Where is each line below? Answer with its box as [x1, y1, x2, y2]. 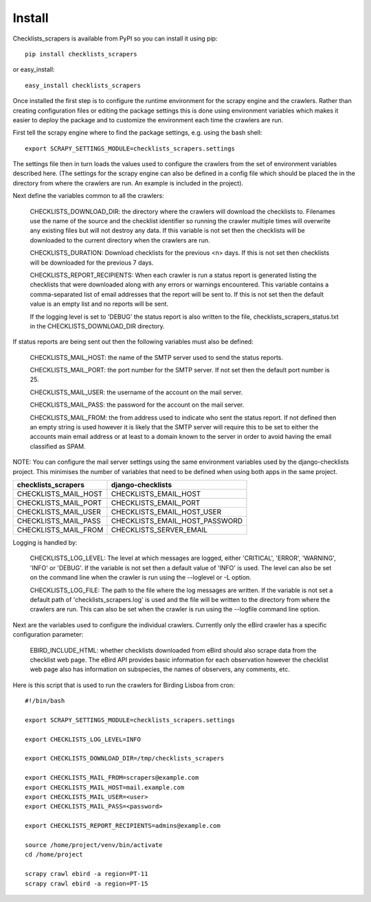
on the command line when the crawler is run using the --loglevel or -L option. [30, 574, 252, 582]
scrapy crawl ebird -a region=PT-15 [25, 879, 148, 888]
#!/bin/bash [25, 697, 65, 705]
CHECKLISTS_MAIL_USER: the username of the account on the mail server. [30, 388, 243, 396]
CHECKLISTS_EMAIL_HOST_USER [111, 507, 222, 517]
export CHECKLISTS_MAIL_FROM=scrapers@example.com [25, 774, 199, 782]
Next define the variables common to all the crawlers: [12, 192, 164, 200]
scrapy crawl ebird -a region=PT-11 [25, 870, 148, 878]
